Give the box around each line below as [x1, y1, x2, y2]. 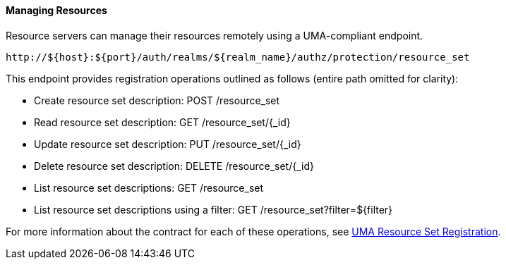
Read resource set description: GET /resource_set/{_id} [34, 116, 291, 128]
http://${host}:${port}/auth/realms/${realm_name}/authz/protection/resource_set [6, 51, 470, 63]
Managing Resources [6, 4, 107, 16]
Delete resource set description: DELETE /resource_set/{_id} [34, 159, 314, 172]
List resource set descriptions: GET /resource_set [34, 181, 264, 194]
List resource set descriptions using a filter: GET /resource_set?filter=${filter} [34, 203, 393, 216]
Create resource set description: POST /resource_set [34, 94, 280, 106]
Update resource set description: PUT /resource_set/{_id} [34, 137, 301, 150]
